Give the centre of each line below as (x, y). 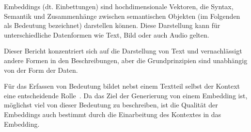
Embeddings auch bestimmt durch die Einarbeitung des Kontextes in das (113, 114)
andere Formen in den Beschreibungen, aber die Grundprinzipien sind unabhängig (126, 60)
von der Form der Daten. (41, 70)
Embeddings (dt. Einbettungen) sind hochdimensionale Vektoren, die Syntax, (119, 6)
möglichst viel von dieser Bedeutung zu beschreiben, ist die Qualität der (111, 105)
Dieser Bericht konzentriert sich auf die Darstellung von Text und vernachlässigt (123, 51)
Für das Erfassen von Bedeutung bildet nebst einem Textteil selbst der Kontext (122, 86)
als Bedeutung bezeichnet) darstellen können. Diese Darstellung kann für (112, 25)
